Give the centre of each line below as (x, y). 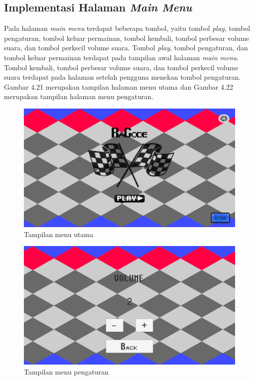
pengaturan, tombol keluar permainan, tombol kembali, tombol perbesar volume (127, 38)
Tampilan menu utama (59, 234)
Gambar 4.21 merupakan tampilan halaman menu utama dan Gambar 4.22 (119, 86)
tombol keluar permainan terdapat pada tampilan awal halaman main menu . (121, 57)
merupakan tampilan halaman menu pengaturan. (79, 96)
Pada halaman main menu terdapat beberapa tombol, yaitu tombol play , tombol (127, 28)
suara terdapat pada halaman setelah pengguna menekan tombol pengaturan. (123, 77)
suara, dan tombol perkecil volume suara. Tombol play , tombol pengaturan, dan (126, 48)
